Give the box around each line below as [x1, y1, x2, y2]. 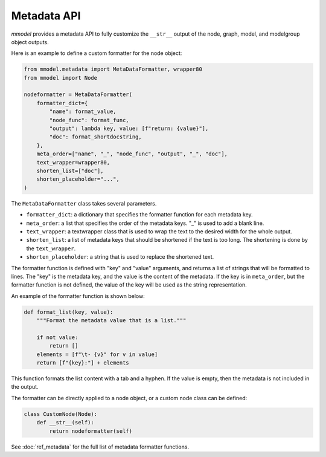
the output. [11, 383, 39, 391]
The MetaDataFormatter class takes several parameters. [11, 199, 157, 207]
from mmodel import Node [24, 74, 98, 81]
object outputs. [11, 38, 50, 45]
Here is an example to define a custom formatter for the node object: [11, 50, 182, 57]
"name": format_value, [49, 108, 117, 115]
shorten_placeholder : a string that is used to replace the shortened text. [26, 253, 214, 261]
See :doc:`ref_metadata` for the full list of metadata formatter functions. [11, 443, 190, 450]
